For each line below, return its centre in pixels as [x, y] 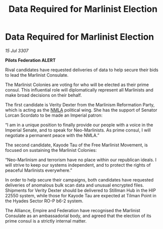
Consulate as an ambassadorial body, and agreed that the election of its [78, 216]
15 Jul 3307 [17, 50]
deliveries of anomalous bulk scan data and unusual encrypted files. [75, 185]
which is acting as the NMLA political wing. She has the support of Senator [81, 110]
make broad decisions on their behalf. [43, 95]
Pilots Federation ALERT [30, 60]
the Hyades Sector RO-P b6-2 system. [44, 201]
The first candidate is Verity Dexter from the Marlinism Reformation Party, [80, 104]
